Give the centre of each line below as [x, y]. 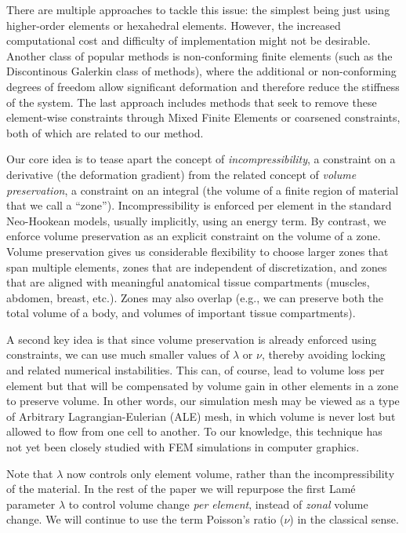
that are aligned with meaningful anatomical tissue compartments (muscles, [188, 282]
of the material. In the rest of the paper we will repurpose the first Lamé [181, 489]
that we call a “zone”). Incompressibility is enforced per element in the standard [199, 205]
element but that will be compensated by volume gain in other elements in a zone [203, 385]
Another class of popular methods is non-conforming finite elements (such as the [199, 55]
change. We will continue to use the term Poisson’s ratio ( [145, 519]
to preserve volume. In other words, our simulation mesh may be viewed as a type [203, 401]
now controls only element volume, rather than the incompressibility [231, 473]
